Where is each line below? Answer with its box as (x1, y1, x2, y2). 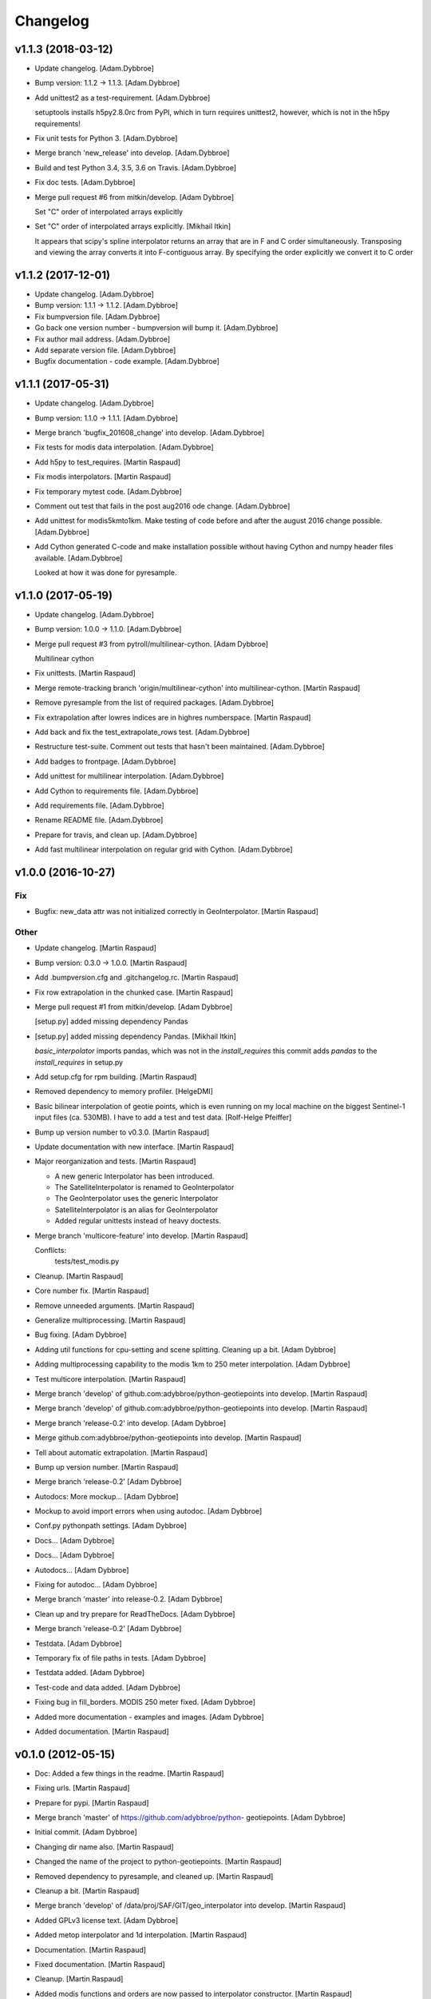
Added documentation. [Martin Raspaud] (34, 1726, 169, 1736)
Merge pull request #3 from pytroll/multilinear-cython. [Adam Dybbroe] (34, 639, 269, 648)
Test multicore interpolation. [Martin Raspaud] (34, 1374, 187, 1383)
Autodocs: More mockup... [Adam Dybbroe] (34, 1491, 179, 1501)
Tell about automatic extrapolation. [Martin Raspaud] (34, 1447, 208, 1457)
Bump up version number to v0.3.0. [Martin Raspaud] (34, 1127, 210, 1137)
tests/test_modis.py (54, 1256, 120, 1267)
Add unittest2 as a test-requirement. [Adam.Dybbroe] (34, 93, 211, 102)
